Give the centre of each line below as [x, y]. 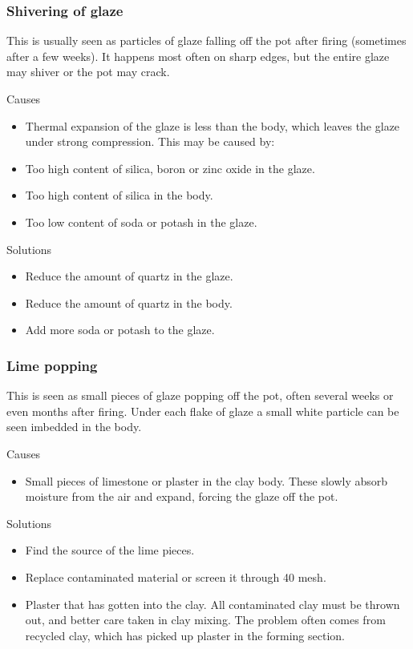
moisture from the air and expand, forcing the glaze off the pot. [182, 496]
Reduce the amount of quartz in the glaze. [129, 276]
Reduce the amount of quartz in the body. [129, 302]
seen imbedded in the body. [74, 427]
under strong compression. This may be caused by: [150, 141]
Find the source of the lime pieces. [110, 550]
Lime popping [52, 365]
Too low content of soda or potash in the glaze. [141, 222]
